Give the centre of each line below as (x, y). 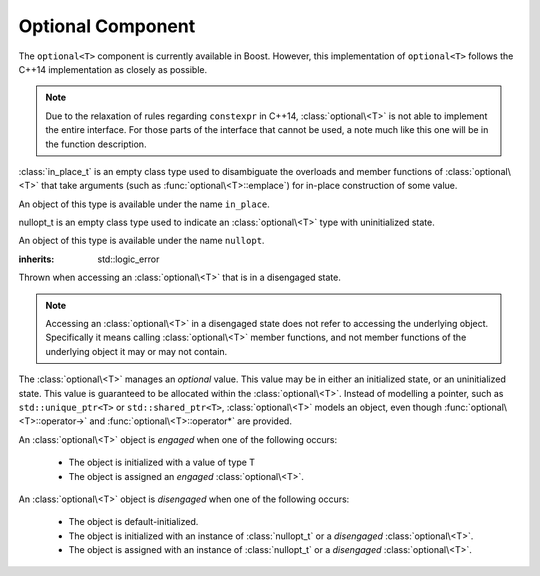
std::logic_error (128, 259)
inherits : (36, 259)
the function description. (96, 144)
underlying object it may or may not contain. (136, 351)
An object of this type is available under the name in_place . (144, 204)
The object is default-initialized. (133, 522)
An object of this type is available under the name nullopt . (141, 241)
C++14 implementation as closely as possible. (113, 69)
